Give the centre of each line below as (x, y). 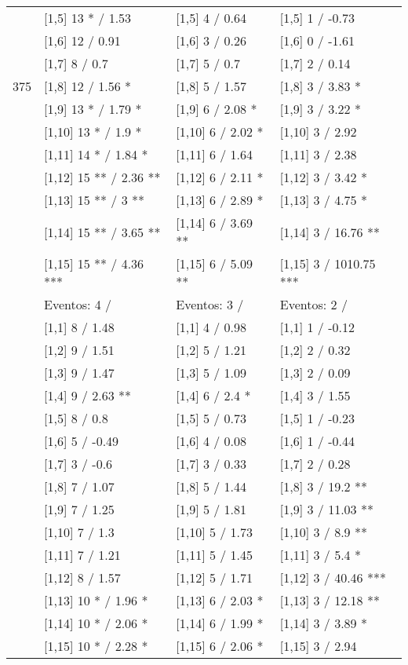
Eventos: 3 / (210, 304)
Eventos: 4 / (78, 304)
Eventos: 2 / (313, 304)
